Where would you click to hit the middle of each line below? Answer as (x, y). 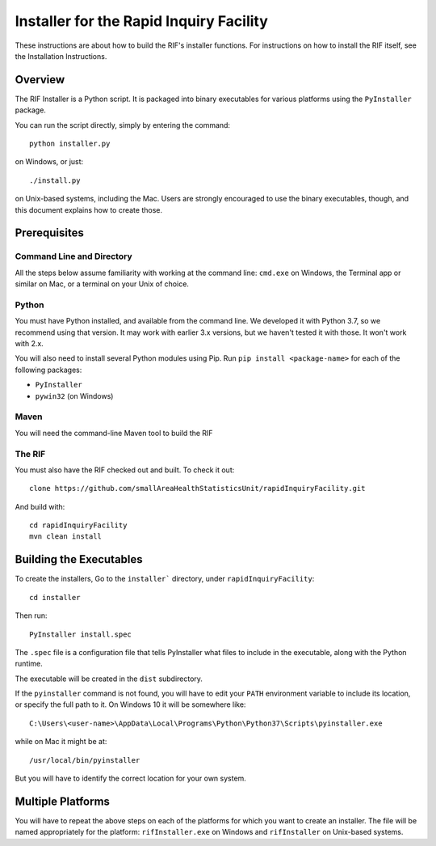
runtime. (29, 664)
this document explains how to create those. (89, 209)
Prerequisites (49, 233)
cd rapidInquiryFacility (78, 525)
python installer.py (70, 144)
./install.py (55, 180)
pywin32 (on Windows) (74, 396)
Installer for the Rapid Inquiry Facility (141, 21)
